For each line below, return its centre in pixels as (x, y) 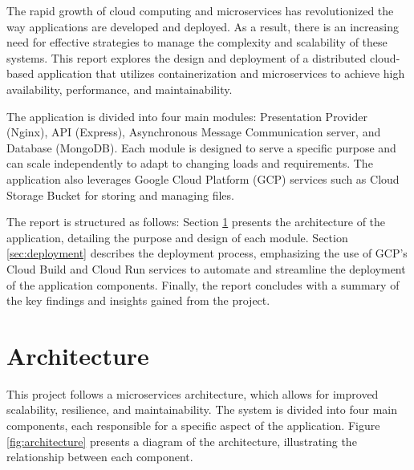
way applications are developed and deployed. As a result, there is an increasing (203, 26)
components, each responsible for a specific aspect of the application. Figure (193, 425)
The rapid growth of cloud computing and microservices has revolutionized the (200, 10)
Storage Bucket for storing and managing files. (120, 194)
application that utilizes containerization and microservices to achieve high (221, 73)
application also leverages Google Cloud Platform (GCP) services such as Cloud (203, 178)
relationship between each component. (100, 457)
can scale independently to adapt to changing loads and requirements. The (190, 163)
